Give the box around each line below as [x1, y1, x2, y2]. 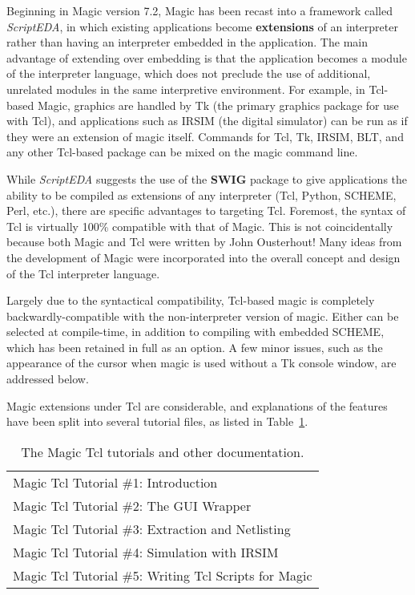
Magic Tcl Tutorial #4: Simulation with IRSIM [13, 542, 279, 561]
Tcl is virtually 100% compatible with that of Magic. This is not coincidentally [6, 217, 393, 234]
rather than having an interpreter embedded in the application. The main [6, 34, 368, 51]
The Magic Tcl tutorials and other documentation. [21, 442, 304, 461]
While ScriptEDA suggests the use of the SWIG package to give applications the [6, 170, 408, 187]
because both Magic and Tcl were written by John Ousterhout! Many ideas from [6, 233, 402, 250]
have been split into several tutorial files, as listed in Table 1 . [6, 413, 308, 430]
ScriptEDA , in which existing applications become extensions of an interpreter [6, 18, 398, 34]
